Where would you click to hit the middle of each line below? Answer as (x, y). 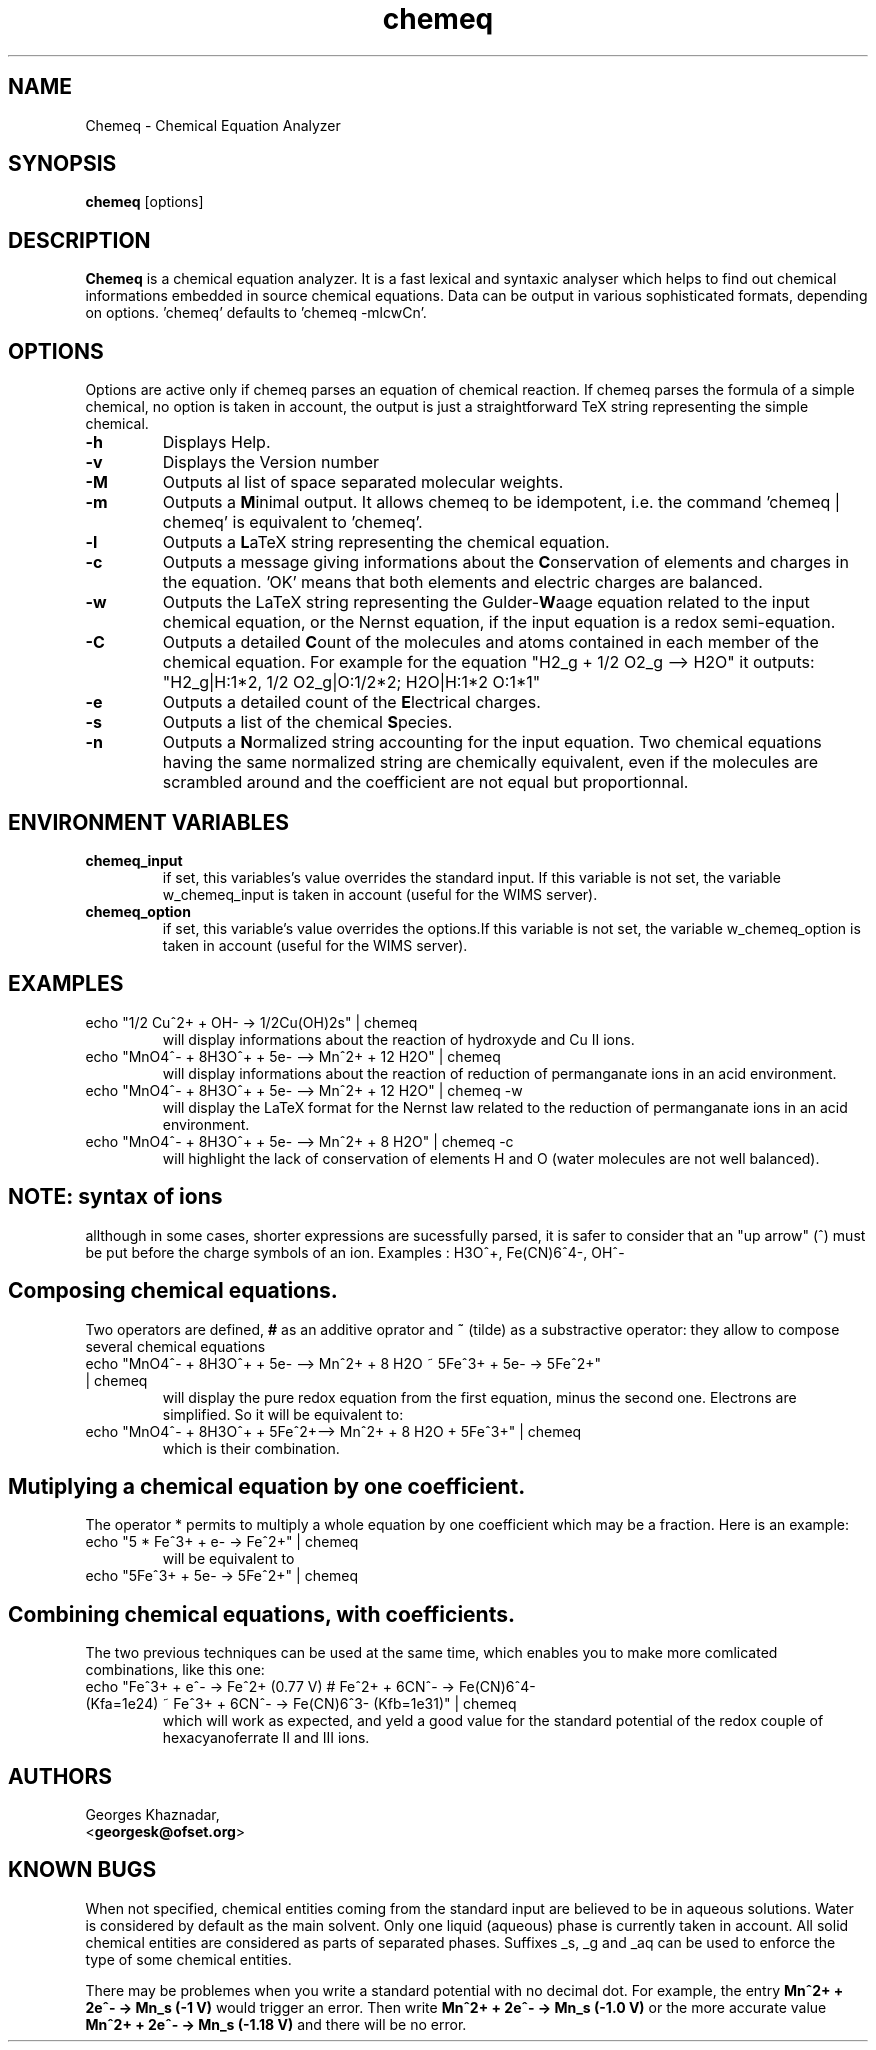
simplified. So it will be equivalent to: (283, 1414)
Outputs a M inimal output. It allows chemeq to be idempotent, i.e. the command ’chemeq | (501, 502)
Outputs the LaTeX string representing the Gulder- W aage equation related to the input (486, 602)
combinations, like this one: (175, 1670)
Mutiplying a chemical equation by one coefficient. (267, 1486)
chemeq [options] (144, 202)
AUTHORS (60, 1776)
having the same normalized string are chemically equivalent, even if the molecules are (490, 762)
